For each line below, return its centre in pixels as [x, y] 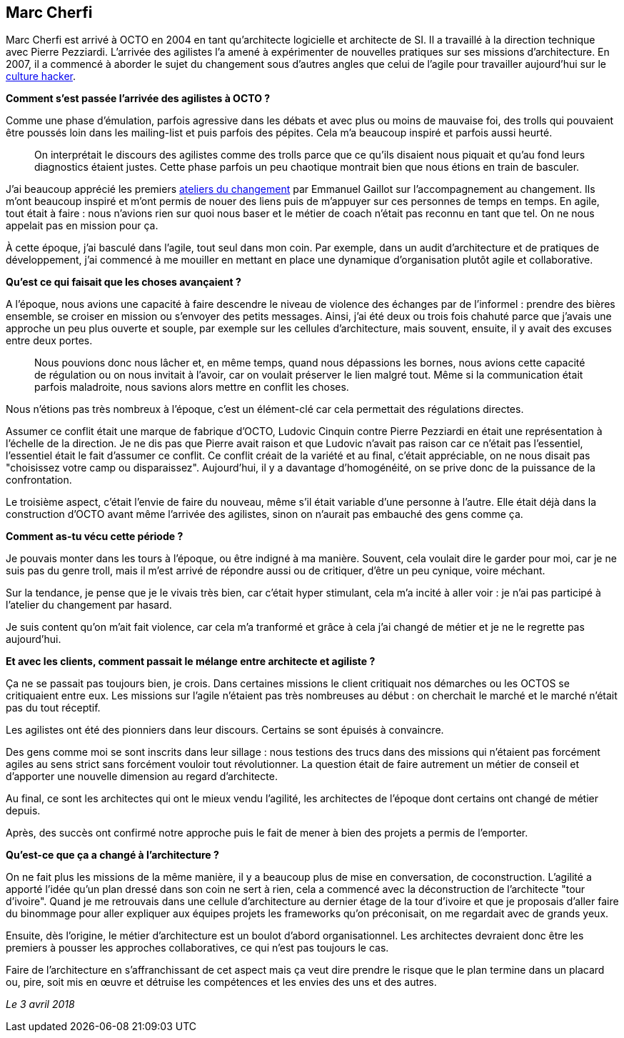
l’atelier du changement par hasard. [89, 605]
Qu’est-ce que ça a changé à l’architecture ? [112, 855]
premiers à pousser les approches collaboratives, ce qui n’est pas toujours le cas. [197, 948]
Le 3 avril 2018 [40, 1004]
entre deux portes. [49, 341]
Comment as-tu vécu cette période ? [95, 537]
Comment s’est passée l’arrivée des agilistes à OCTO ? [138, 99]
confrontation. [39, 480]
